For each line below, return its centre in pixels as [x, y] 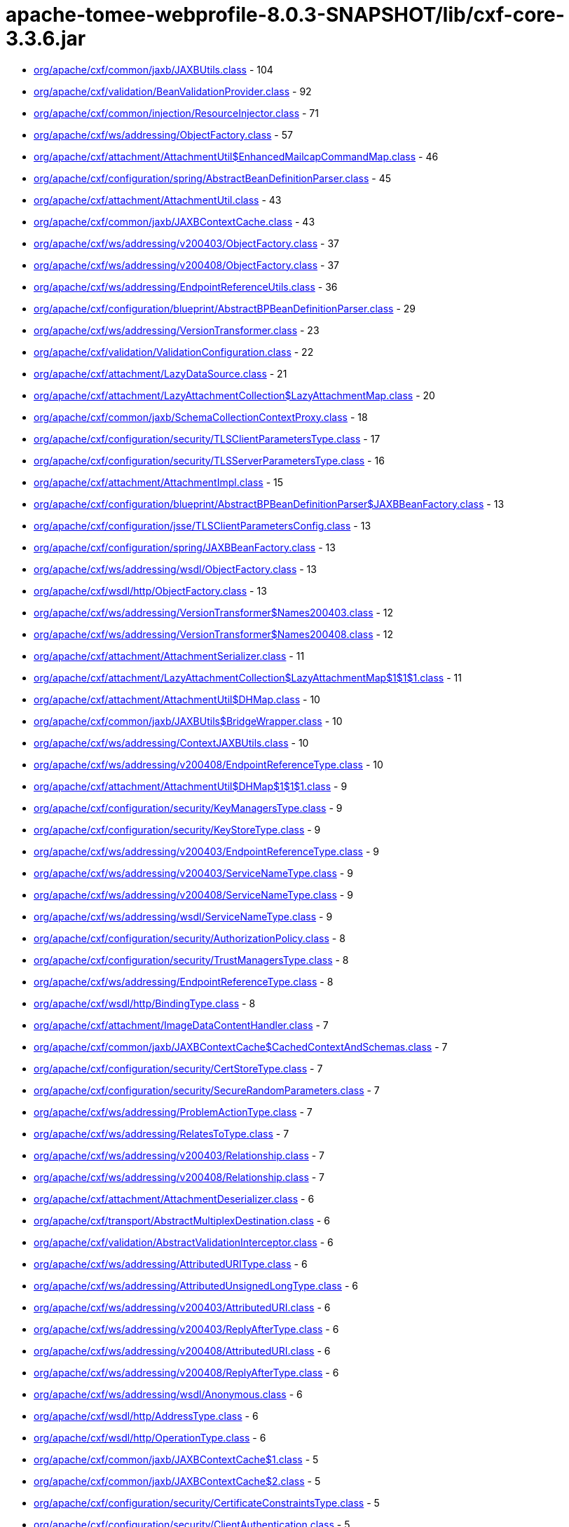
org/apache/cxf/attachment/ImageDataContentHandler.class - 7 [181, 1025]
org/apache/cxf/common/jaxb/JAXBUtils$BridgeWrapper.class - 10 [188, 721]
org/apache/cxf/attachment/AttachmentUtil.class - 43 [158, 200]
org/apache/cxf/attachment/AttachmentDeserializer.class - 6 [174, 1198]
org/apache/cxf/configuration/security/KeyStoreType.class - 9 [177, 829]
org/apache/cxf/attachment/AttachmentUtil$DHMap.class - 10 [177, 699]
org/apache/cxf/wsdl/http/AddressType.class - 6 [146, 1416]
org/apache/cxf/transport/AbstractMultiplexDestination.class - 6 [182, 1220]
